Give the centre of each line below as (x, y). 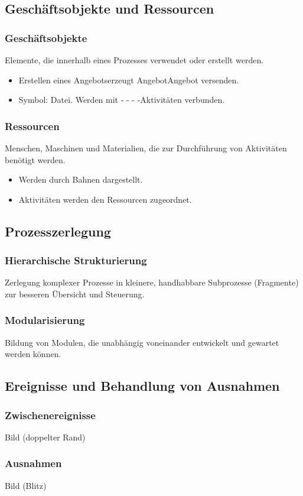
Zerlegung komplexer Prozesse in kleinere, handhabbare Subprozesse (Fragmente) (152, 282)
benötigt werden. (35, 159)
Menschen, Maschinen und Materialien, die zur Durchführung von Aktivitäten (146, 148)
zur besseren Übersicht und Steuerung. (75, 294)
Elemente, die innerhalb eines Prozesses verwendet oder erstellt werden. (134, 60)
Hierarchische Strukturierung (76, 260)
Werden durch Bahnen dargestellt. (81, 179)
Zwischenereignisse (50, 415)
